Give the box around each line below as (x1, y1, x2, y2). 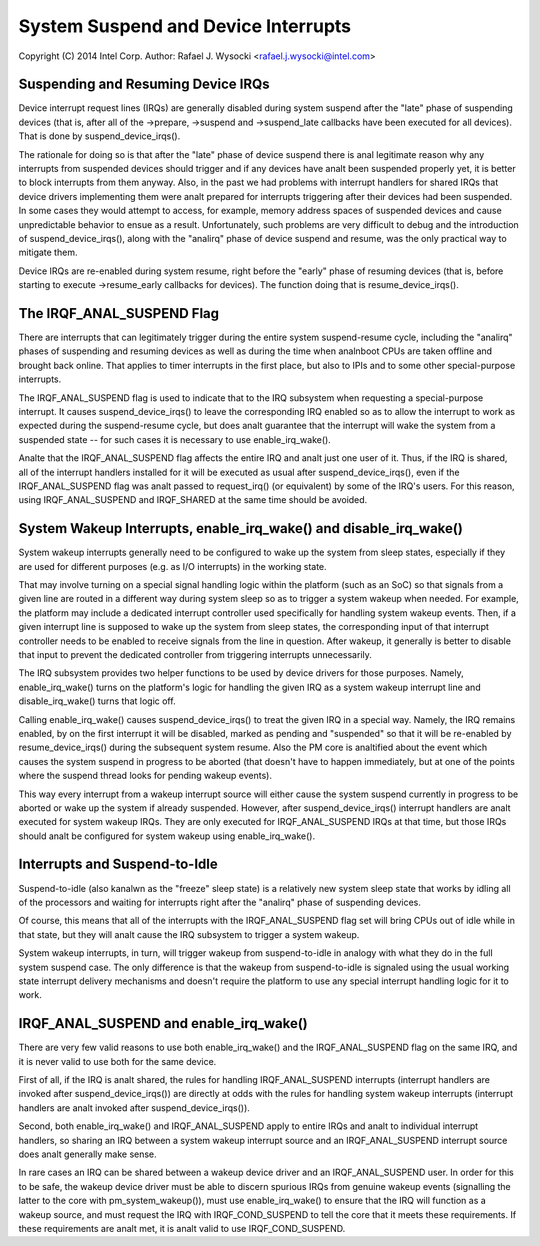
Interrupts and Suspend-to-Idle (18, 856, 219, 873)
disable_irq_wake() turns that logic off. (18, 695, 176, 707)
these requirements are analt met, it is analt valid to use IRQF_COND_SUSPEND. (18, 1222, 346, 1234)
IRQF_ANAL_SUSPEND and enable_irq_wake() (18, 1015, 309, 1032)
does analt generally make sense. (18, 1148, 157, 1160)
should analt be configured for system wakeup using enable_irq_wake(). (18, 830, 315, 842)
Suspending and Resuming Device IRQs (18, 76, 270, 93)
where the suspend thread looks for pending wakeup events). (18, 770, 272, 782)
